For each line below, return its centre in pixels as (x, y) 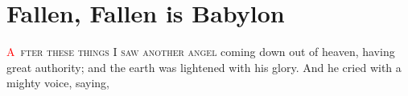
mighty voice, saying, (58, 83)
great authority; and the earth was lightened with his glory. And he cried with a (204, 67)
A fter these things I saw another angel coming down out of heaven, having (201, 52)
